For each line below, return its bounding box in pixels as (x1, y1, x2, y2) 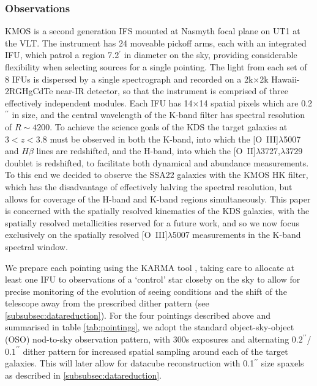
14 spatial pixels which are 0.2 (199, 96, 313, 109)
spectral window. (5, 240, 68, 253)
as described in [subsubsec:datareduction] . (5, 368, 162, 381)
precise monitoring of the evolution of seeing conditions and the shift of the (5, 284, 287, 297)
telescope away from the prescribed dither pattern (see (5, 297, 209, 310)
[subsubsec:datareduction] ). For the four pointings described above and (5, 308, 271, 321)
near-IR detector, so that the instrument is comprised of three (56, 84, 288, 97)
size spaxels (261, 357, 304, 369)
